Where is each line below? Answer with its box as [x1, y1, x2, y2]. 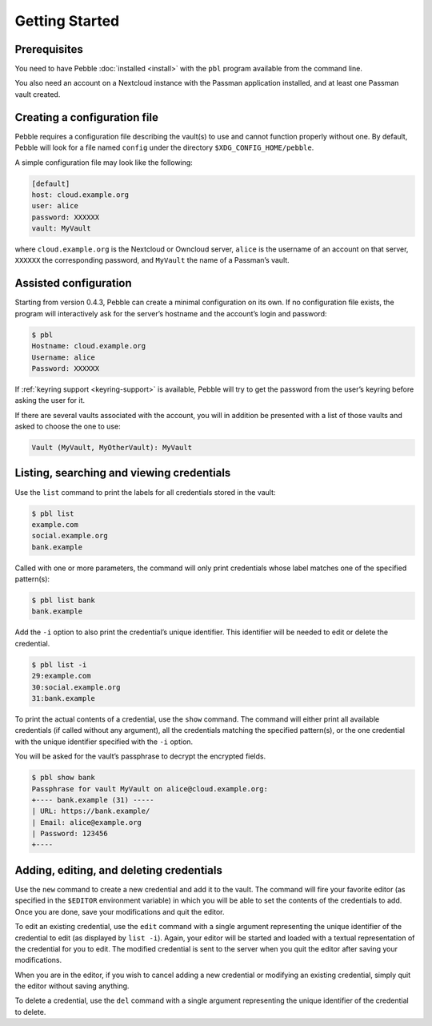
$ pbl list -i [31, 660, 87, 669]
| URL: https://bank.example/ [31, 807, 150, 816]
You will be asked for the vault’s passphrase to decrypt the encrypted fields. [14, 751, 266, 761]
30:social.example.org [31, 682, 121, 692]
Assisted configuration [14, 276, 132, 290]
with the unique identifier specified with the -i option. [14, 737, 194, 746]
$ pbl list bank [31, 596, 96, 605]
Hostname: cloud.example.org [31, 341, 146, 351]
